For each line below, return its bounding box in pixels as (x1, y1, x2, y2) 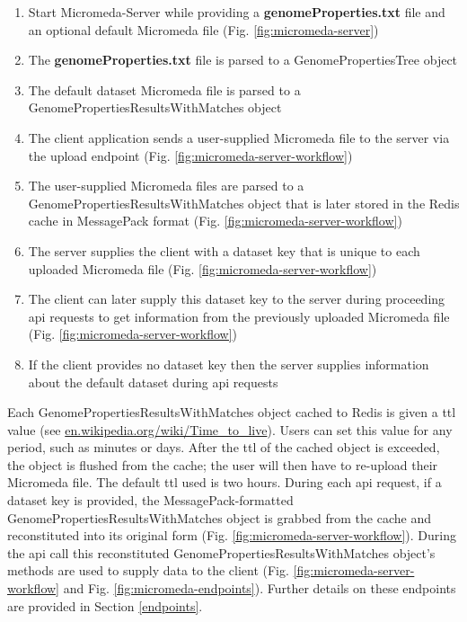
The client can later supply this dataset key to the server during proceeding (28, 289, 445, 308)
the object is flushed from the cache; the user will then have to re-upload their (7, 455, 438, 474)
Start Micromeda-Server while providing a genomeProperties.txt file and (28, 3, 445, 21)
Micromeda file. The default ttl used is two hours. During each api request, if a (7, 473, 442, 492)
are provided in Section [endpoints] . (7, 596, 203, 615)
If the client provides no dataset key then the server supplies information (28, 354, 429, 373)
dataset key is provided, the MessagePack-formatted (7, 491, 294, 510)
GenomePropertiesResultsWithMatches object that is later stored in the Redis (28, 193, 460, 212)
